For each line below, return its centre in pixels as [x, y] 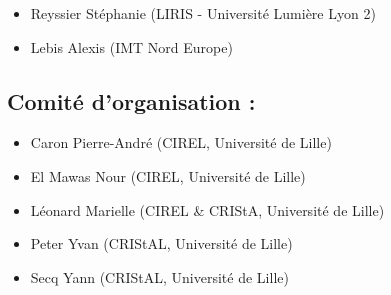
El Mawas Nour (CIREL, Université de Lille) [168, 175]
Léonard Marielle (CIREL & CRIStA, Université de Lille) [207, 209]
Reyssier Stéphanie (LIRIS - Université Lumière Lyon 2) [203, 13]
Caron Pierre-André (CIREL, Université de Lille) [181, 142]
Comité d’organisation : [131, 100]
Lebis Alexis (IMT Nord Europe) [131, 46]
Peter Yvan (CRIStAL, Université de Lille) [161, 243]
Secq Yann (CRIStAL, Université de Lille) [159, 276]
